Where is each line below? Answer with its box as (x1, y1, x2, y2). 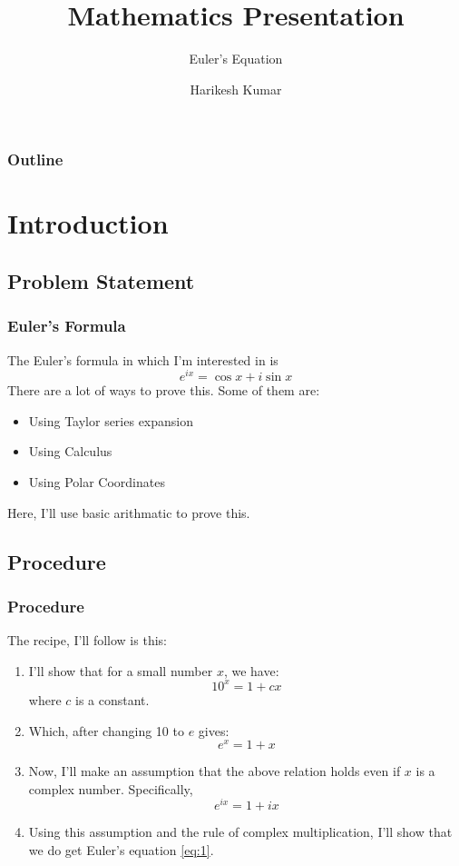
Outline (7, 148, 63, 171)
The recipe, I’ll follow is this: (7, 631, 167, 650)
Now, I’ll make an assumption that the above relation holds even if (28, 761, 401, 781)
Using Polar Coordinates (28, 473, 165, 492)
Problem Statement (7, 267, 195, 294)
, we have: (223, 661, 279, 680)
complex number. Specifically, (28, 779, 193, 798)
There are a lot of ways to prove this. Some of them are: (7, 381, 320, 400)
